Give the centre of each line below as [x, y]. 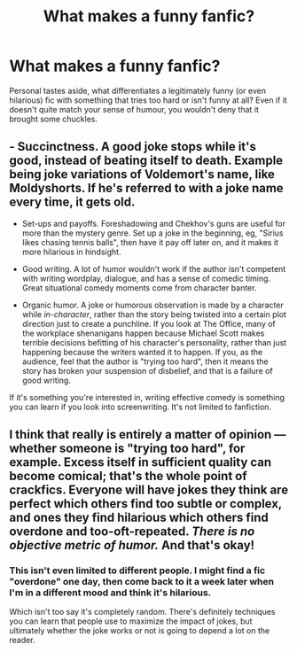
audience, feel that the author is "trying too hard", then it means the [145, 361]
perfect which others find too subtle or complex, [145, 504]
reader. [22, 640]
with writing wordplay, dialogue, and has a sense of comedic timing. [146, 278]
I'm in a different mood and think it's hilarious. [110, 593]
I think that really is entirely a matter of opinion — [148, 435]
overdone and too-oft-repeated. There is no [132, 532]
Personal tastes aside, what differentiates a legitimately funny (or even [137, 90]
